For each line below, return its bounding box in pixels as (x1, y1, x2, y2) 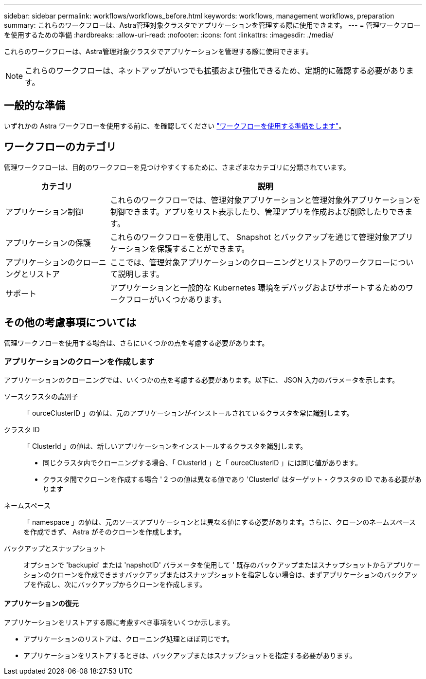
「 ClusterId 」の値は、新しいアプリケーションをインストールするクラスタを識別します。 (23, 442, 307, 451)
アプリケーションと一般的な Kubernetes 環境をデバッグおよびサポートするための (110, 282, 406, 293)
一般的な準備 (4, 99, 65, 112)
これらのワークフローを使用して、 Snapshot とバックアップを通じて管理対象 (110, 232, 390, 242)
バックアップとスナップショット (4, 544, 106, 553)
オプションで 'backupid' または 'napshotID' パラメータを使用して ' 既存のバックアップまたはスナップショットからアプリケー (23, 561, 421, 569)
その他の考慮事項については (4, 316, 136, 329)
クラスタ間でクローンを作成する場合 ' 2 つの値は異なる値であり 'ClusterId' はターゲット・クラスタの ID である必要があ (43, 475, 422, 484)
